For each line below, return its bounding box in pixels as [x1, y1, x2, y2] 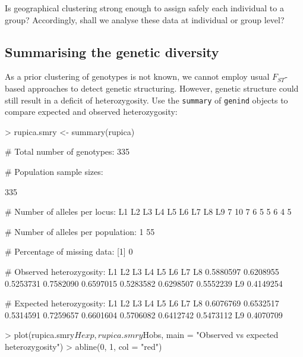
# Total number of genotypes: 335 [5, 145, 130, 158]
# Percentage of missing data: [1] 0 [5, 245, 133, 258]
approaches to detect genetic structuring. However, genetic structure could [27, 82, 299, 94]
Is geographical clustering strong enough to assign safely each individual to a [5, 2, 284, 14]
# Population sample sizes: [5, 165, 103, 178]
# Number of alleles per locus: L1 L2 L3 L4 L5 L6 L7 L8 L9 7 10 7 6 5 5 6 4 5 [5, 205, 292, 218]
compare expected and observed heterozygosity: [5, 105, 178, 118]
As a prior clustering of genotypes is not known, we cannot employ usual [5, 70, 270, 83]
